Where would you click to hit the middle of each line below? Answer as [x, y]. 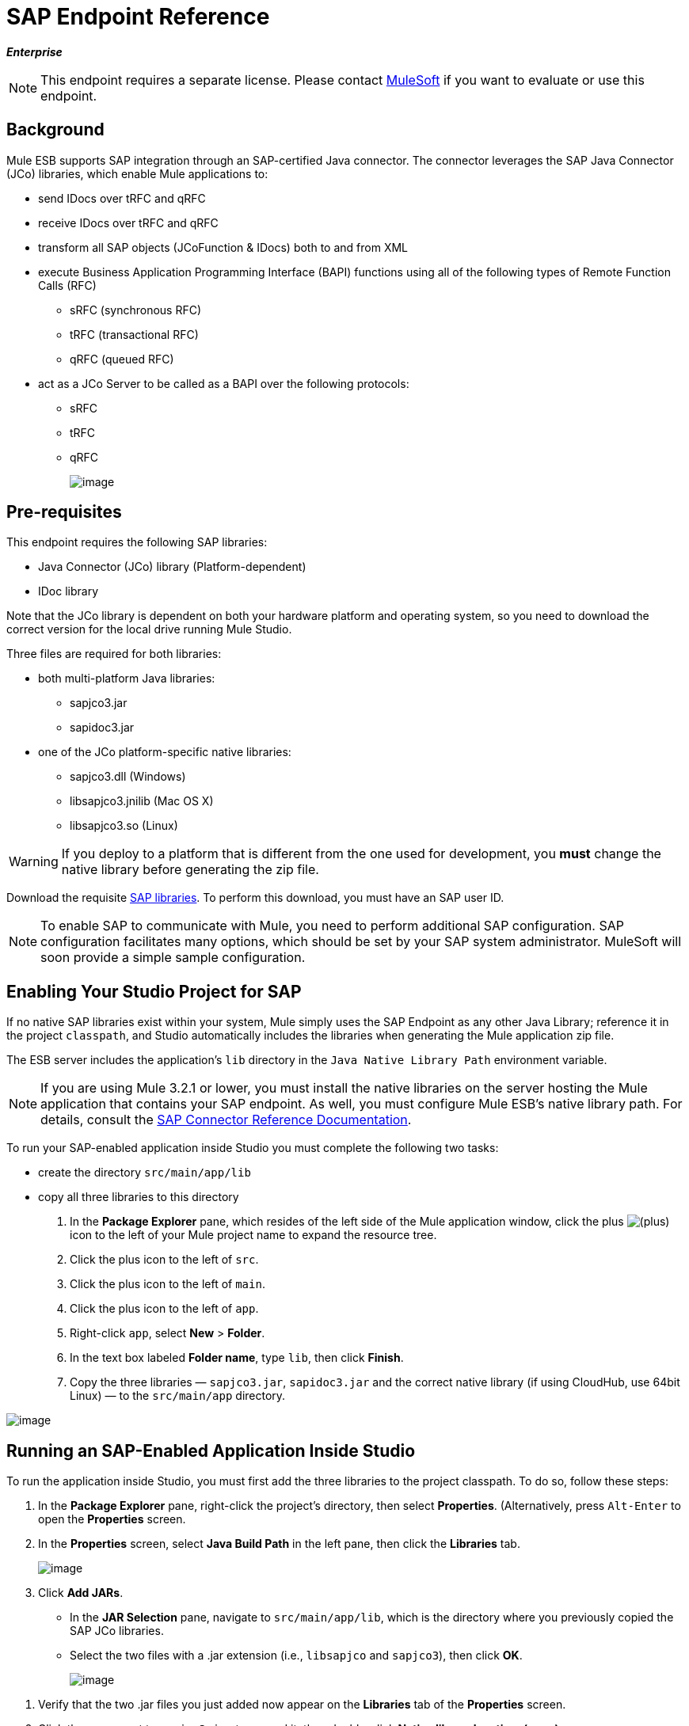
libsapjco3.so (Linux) [124, 826]
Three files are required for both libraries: [114, 654]
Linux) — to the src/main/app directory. [178, 1396]
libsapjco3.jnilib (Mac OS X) [142, 801]
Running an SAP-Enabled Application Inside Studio [211, 1450]
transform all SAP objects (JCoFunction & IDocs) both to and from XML [223, 247]
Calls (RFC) [67, 285]
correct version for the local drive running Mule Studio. [149, 629]
